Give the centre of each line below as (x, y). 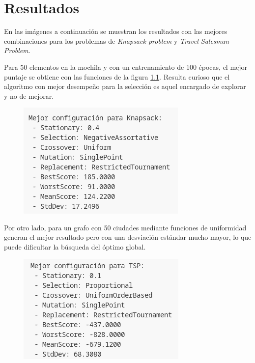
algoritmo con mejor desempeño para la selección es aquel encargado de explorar (125, 86)
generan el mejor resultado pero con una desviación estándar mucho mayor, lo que (128, 237)
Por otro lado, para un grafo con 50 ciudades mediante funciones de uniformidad (125, 227)
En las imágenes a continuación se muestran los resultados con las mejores (116, 31)
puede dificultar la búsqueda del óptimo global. (75, 247)
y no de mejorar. (29, 96)
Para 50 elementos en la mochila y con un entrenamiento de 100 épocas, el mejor (126, 67)
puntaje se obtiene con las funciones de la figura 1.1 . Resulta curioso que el (117, 76)
